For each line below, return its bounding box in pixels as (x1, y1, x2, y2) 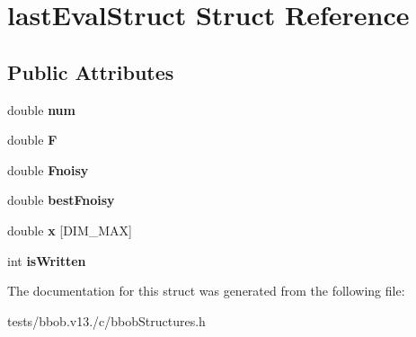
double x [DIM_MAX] (7, 220, 132, 239)
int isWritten (7, 251, 86, 270)
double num (7, 100, 75, 119)
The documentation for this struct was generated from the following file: (7, 281, 405, 300)
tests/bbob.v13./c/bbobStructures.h (7, 311, 206, 330)
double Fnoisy (7, 160, 89, 179)
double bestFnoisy (7, 191, 115, 209)
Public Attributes (7, 58, 174, 85)
